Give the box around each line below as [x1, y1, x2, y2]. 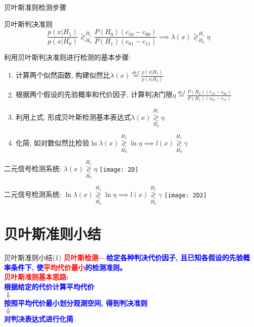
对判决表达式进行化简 [4, 314, 73, 324]
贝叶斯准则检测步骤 [4, 2, 66, 12]
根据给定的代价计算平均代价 [4, 281, 94, 291]
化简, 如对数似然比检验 [15, 137, 90, 147]
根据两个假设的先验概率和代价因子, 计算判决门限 [15, 89, 173, 99]
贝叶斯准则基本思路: [4, 272, 69, 282]
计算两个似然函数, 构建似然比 [15, 70, 110, 80]
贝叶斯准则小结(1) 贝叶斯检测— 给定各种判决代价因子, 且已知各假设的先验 [4, 252, 243, 263]
